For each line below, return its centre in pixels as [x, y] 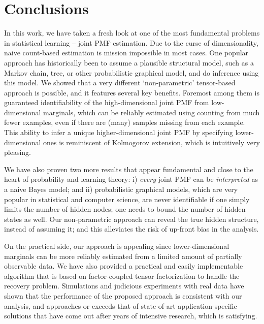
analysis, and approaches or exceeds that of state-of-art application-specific [121, 305]
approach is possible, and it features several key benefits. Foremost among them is [132, 92]
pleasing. [18, 152]
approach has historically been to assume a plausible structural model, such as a [129, 62]
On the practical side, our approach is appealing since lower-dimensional [117, 246]
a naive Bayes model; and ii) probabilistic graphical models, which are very [121, 189]
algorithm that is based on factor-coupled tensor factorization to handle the [122, 276]
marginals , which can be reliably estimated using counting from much [152, 112]
